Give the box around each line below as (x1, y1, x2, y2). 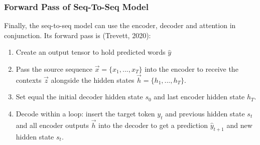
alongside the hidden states (51, 74, 135, 85)
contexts (16, 74, 42, 85)
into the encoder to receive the (145, 64, 238, 74)
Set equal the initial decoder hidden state (16, 91, 143, 102)
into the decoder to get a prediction (98, 120, 208, 130)
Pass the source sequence (16, 64, 92, 74)
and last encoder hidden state (154, 91, 245, 102)
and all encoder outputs (16, 120, 89, 130)
